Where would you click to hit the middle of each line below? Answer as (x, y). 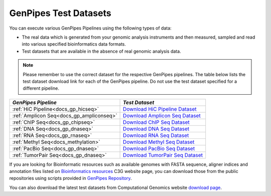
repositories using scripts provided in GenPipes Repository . (71, 178)
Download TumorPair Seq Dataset (163, 155)
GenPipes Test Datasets (60, 13)
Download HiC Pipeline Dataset (160, 109)
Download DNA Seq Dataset (156, 129)
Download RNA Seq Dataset (156, 135)
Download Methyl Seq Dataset (159, 142)
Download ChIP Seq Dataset (157, 122)
